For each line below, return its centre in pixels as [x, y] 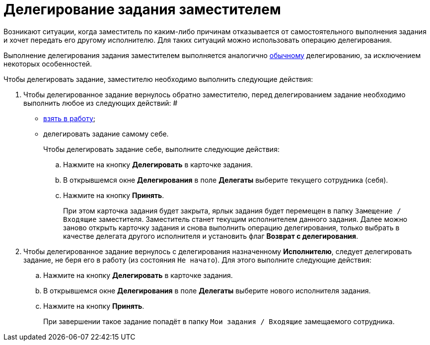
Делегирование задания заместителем [142, 9]
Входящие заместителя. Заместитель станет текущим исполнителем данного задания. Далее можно [235, 219]
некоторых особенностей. [48, 64]
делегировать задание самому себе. [106, 134]
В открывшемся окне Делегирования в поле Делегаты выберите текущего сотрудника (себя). [226, 180]
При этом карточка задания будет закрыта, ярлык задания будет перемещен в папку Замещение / [232, 210]
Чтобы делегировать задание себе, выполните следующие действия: [161, 149]
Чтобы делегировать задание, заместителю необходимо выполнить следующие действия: [158, 79]
